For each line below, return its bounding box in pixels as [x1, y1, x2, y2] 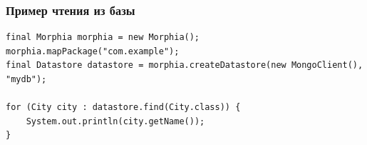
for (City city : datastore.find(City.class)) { [6, 102, 241, 113]
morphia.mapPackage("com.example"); [6, 46, 180, 56]
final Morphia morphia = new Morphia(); [6, 32, 200, 43]
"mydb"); [6, 74, 47, 84]
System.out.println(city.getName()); [26, 116, 205, 126]
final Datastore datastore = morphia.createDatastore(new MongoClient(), [6, 60, 363, 71]
